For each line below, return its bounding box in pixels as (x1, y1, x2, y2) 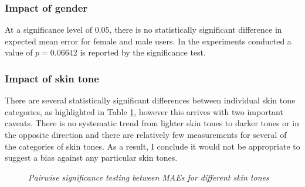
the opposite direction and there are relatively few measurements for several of (5, 129, 287, 140)
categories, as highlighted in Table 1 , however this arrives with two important (5, 105, 283, 117)
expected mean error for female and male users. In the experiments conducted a (5, 34, 292, 47)
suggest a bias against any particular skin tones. (5, 151, 178, 164)
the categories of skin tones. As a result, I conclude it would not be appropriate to (5, 140, 300, 152)
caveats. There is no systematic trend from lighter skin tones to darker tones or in (5, 117, 300, 129)
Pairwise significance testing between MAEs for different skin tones (28, 171, 269, 183)
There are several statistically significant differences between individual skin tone (5, 94, 296, 106)
